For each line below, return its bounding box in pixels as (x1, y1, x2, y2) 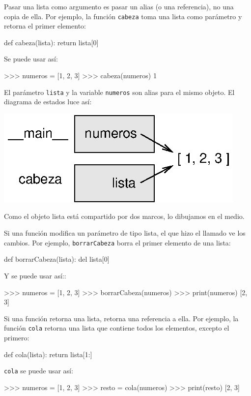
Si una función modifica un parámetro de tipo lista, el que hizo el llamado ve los (4, 228, 246, 238)
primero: (4, 332, 29, 342)
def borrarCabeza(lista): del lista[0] (4, 254, 110, 264)
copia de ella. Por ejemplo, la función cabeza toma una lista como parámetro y (4, 11, 242, 21)
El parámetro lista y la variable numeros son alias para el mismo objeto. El (4, 87, 235, 97)
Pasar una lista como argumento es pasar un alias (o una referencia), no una (4, 1, 234, 11)
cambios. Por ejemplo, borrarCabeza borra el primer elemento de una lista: (4, 237, 231, 247)
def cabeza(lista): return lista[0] (4, 37, 99, 47)
